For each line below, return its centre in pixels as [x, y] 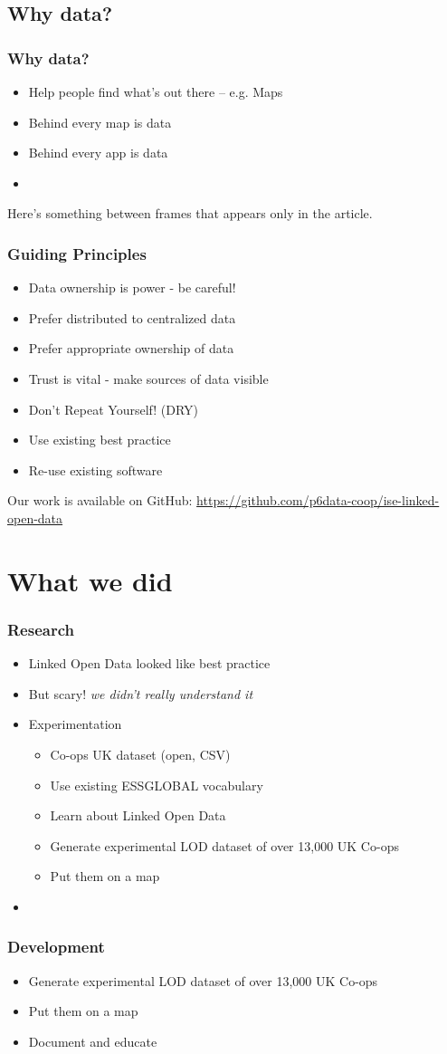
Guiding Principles [77, 253]
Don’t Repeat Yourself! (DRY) [113, 409]
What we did [90, 580]
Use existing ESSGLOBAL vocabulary [157, 785]
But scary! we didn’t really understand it [141, 693]
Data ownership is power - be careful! [132, 287]
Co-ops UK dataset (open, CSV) [140, 754]
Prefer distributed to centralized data [132, 317]
